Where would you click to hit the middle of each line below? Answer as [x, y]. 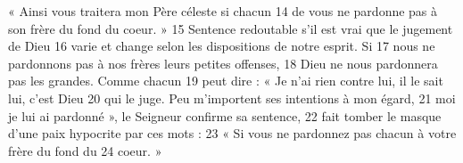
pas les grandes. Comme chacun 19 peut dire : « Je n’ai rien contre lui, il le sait [226, 81]
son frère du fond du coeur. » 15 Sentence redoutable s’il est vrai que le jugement [231, 28]
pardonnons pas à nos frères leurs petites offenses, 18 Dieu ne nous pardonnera [223, 63]
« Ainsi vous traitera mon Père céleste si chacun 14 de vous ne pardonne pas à [223, 11]
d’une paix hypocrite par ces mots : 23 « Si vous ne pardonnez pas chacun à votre [232, 133]
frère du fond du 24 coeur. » [85, 150]
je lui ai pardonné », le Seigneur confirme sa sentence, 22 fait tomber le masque [225, 115]
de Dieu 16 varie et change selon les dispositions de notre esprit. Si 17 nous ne [222, 46]
